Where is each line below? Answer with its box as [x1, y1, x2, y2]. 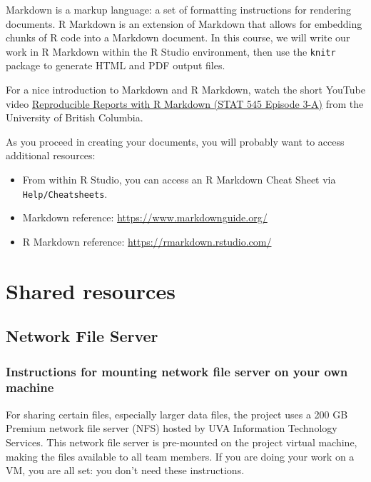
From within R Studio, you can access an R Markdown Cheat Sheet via [22, 172, 336, 186]
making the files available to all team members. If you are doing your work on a [6, 448, 355, 463]
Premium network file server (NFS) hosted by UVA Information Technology [6, 421, 337, 436]
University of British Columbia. [6, 110, 143, 125]
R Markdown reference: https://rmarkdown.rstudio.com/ [22, 234, 272, 248]
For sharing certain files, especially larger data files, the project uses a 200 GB [6, 406, 348, 421]
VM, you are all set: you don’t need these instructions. [6, 463, 245, 478]
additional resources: [6, 148, 96, 163]
